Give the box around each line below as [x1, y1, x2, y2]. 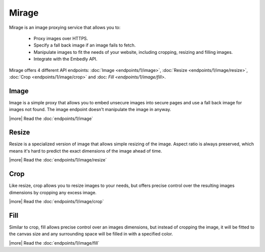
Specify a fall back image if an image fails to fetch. [33, 42, 136, 48]
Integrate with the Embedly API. [33, 56, 98, 62]
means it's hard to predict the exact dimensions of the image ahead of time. [9, 148, 162, 154]
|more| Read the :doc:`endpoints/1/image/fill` [9, 240, 100, 246]
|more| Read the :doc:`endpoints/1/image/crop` [9, 198, 104, 204]
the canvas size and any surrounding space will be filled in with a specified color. [9, 231, 173, 237]
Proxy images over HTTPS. [33, 35, 88, 41]
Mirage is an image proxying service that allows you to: [9, 24, 121, 30]
